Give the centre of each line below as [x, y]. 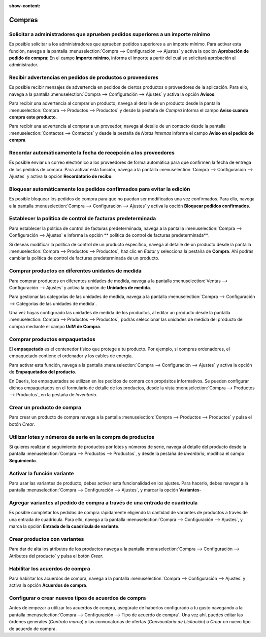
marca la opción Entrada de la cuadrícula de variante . [64, 526]
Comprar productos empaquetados [52, 339]
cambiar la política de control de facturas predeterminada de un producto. [84, 258]
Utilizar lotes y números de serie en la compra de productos [82, 437]
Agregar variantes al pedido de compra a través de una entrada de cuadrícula [103, 503]
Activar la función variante [41, 473]
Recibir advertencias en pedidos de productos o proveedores [84, 77]
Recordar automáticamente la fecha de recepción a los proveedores [92, 152]
